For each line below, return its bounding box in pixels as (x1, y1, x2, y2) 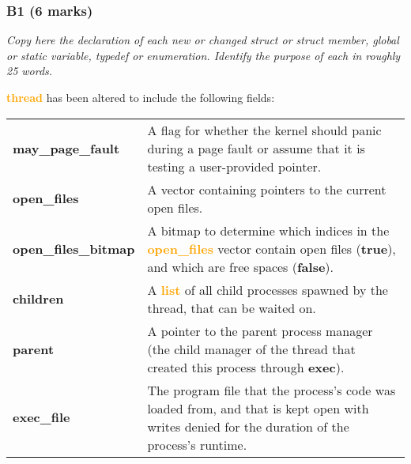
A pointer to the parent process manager (147, 321, 373, 340)
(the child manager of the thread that (147, 339, 356, 358)
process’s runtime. (147, 435, 247, 454)
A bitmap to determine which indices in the (147, 221, 390, 240)
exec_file (13, 408, 70, 427)
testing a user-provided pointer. (147, 157, 322, 175)
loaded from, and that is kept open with (147, 398, 369, 417)
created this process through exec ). (147, 357, 345, 376)
